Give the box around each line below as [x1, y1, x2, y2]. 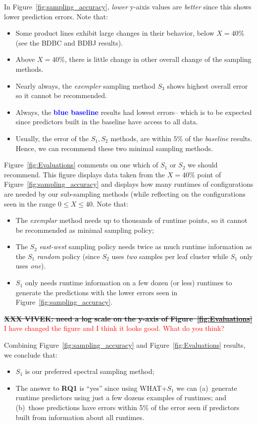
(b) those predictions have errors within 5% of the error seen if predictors [15, 402, 240, 412]
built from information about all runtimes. [15, 412, 145, 422]
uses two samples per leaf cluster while [111, 251, 228, 261]
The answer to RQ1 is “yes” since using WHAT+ [15, 382, 167, 393]
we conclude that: [4, 349, 57, 360]
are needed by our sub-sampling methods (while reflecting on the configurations [4, 188, 246, 199]
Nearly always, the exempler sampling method [15, 80, 155, 91]
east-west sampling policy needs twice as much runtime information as [39, 241, 252, 252]
